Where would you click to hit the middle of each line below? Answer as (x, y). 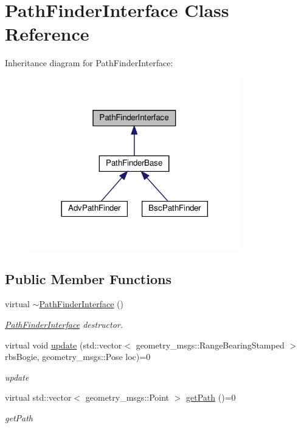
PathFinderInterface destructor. (64, 324)
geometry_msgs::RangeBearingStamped (210, 345)
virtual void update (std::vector (64, 345)
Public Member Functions (88, 278)
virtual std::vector (38, 397)
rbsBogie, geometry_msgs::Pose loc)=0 (78, 357)
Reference (47, 34)
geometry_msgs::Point (127, 397)
